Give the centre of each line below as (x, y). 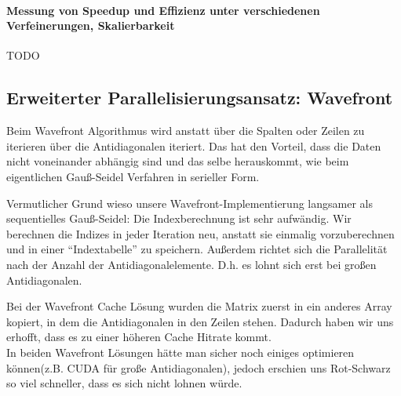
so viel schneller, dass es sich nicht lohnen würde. (124, 383)
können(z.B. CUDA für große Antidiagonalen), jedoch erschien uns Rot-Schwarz (199, 367)
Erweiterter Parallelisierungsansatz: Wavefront (200, 98)
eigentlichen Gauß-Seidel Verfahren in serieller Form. (133, 176)
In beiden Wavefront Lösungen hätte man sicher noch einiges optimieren (180, 352)
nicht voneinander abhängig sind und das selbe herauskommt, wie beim (178, 161)
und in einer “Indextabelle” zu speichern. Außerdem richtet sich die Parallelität (197, 249)
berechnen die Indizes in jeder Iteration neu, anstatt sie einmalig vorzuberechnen (200, 233)
